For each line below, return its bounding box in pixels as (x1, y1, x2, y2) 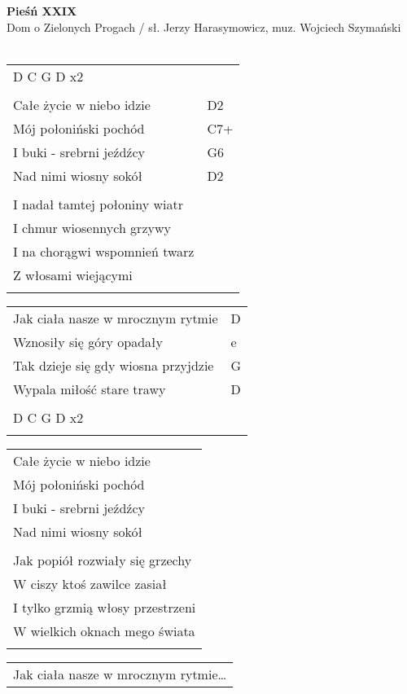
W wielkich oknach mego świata (13, 621, 195, 640)
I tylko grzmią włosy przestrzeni (13, 597, 196, 617)
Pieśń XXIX (7, 2, 77, 19)
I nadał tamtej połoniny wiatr (13, 194, 184, 213)
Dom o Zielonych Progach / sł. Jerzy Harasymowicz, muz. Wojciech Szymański (7, 18, 401, 35)
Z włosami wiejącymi (13, 265, 133, 284)
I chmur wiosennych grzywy (13, 217, 171, 237)
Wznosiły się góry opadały (13, 332, 163, 351)
